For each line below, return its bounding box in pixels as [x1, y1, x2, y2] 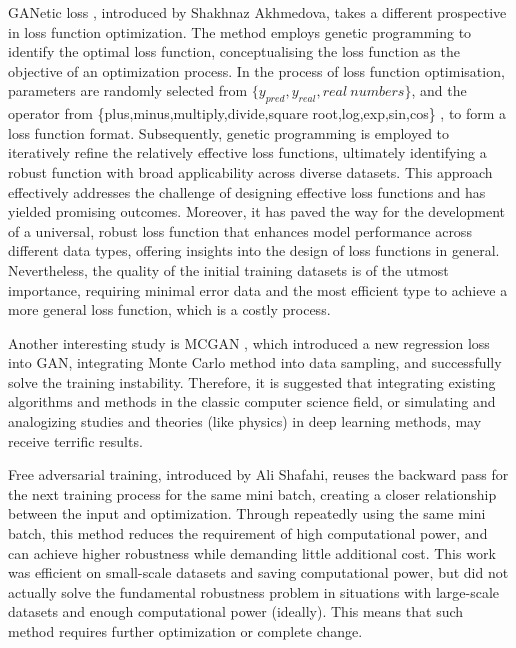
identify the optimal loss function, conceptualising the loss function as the [8, 41, 460, 62]
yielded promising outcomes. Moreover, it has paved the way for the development [8, 201, 505, 222]
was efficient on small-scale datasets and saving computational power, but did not [8, 562, 509, 583]
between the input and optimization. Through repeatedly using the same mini [8, 503, 486, 524]
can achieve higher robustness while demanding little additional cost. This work [8, 542, 496, 563]
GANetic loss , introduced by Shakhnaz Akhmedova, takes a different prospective [8, 2, 507, 22]
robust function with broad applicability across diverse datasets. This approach [8, 161, 493, 182]
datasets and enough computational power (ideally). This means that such [8, 601, 464, 622]
